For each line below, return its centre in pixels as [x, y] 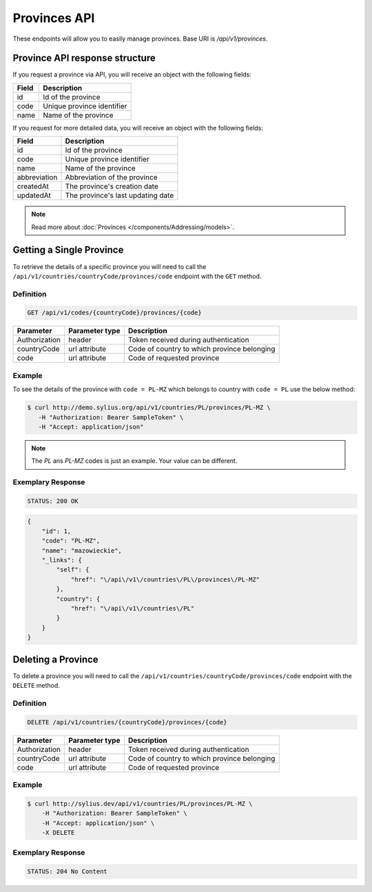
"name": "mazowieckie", [82, 551]
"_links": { [62, 560]
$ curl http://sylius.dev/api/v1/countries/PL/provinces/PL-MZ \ [140, 803]
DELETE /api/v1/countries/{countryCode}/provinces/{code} [127, 722]
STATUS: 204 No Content [68, 872]
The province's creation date [112, 186]
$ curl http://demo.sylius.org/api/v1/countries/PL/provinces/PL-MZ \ [149, 408]
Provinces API [54, 18]
